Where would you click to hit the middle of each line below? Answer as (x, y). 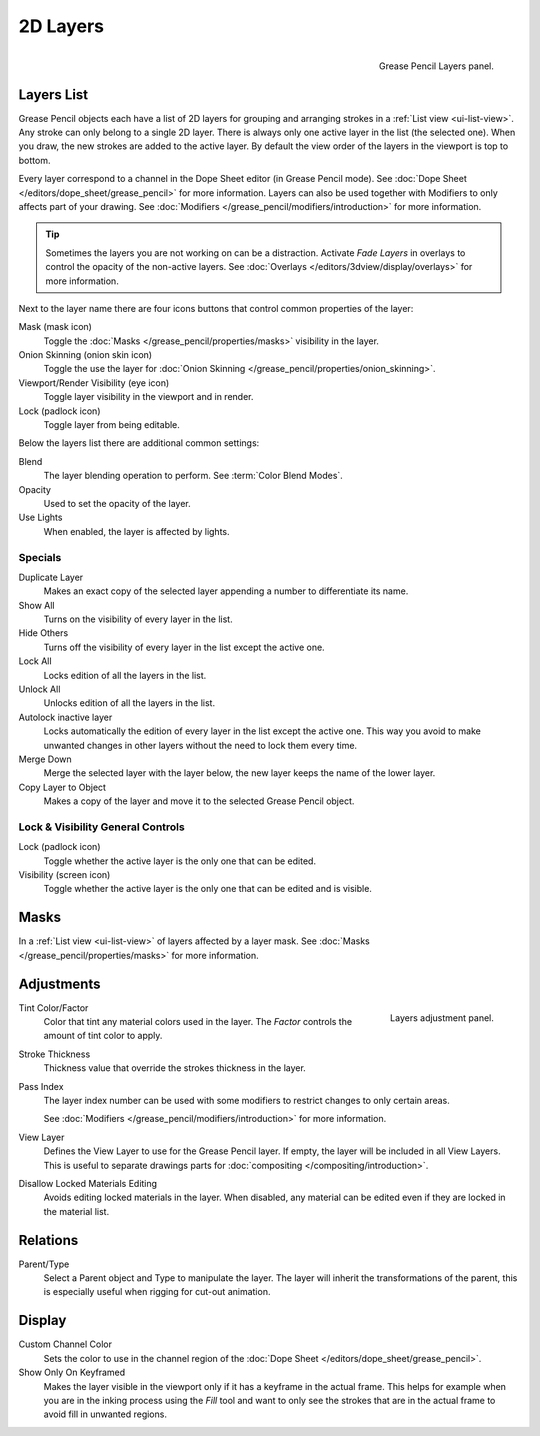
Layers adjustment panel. (442, 1018)
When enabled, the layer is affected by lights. (136, 531)
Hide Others (43, 633)
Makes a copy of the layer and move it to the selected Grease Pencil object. (199, 801)
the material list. (76, 1211)
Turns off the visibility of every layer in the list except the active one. (184, 647)
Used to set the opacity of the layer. (117, 503)
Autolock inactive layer (65, 717)
